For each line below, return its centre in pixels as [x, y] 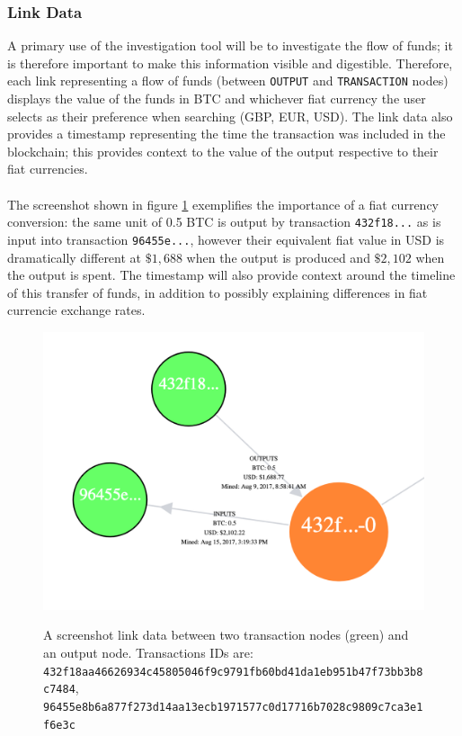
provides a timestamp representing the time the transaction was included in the [227, 134]
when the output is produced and [278, 257]
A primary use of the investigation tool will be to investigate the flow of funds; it [230, 45]
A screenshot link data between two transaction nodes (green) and [226, 635]
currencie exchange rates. [76, 310]
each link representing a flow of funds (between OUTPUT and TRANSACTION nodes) [228, 81]
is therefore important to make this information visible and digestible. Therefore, [230, 63]
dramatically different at [75, 257]
